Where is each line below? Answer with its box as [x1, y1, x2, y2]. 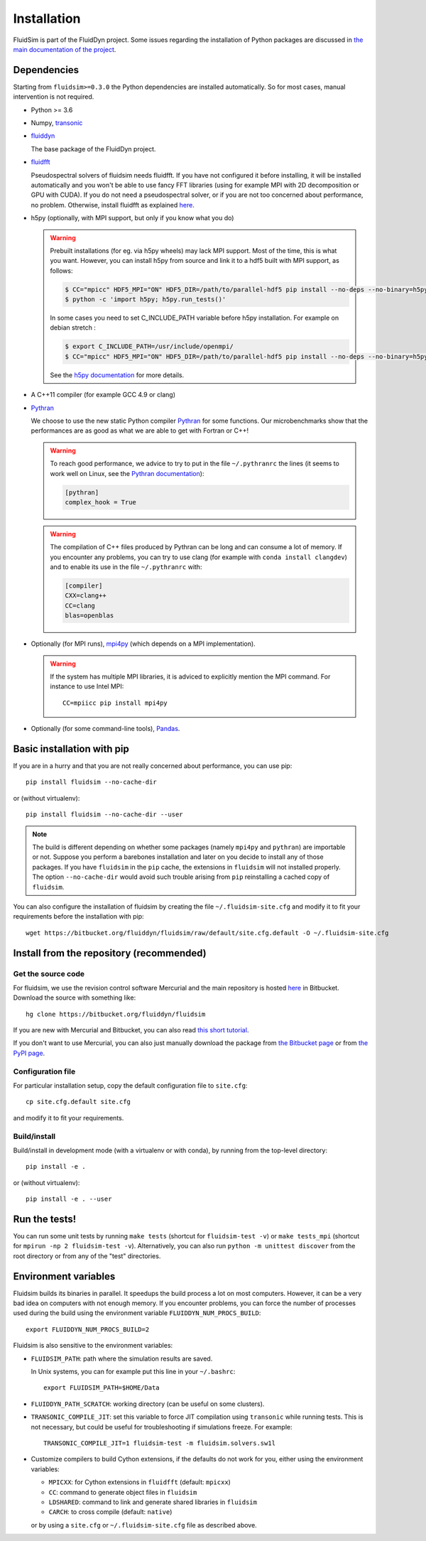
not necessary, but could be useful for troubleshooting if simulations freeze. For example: [31, 1422, 293, 1431]
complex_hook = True [65, 498, 136, 506]
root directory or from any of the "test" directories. [13, 1251, 161, 1260]
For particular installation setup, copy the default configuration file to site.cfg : [13, 1081, 248, 1090]
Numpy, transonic [31, 119, 83, 127]
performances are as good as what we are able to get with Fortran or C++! [31, 426, 248, 435]
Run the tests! [13, 1213, 77, 1225]
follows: [50, 266, 73, 275]
